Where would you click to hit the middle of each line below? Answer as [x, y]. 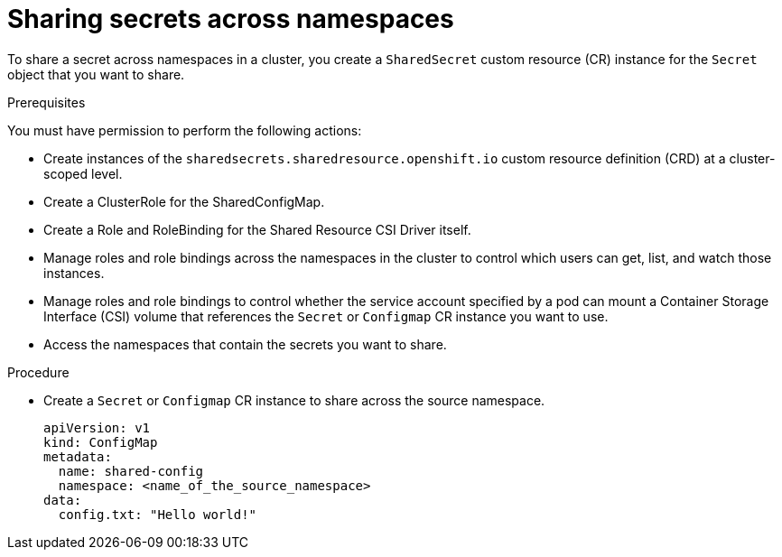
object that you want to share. [96, 74]
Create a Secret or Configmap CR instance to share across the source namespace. [294, 400]
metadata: [78, 456]
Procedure [38, 372]
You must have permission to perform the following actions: [185, 130]
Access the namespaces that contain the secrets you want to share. [245, 344]
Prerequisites [47, 102]
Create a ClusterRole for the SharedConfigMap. [184, 201]
